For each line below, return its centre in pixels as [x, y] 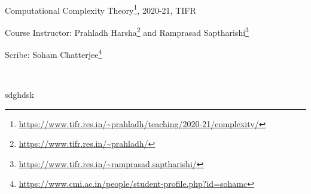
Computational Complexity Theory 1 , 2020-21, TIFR [100, 9]
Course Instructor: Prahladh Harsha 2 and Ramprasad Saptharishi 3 [127, 31]
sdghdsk [19, 94]
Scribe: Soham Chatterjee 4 [54, 53]
